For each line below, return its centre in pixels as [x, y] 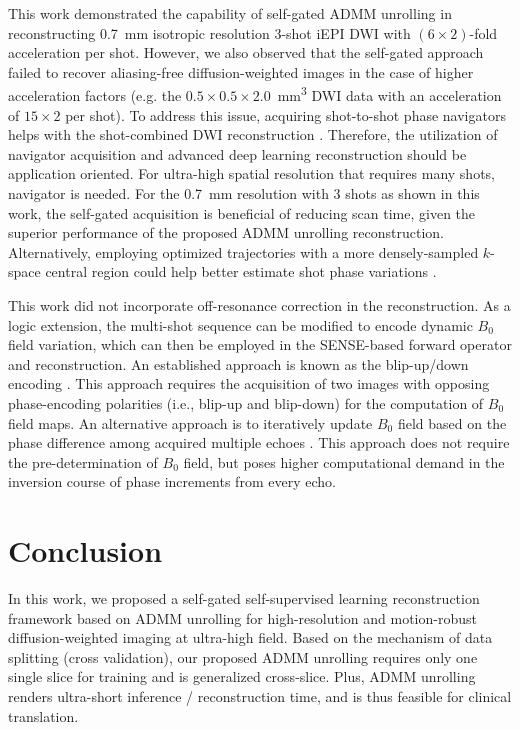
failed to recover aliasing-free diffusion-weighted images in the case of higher [241, 71]
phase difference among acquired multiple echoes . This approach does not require [259, 442]
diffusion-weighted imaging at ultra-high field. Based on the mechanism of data [250, 637]
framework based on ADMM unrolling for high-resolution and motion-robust [242, 617]
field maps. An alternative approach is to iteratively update [190, 422]
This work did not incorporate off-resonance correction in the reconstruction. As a [259, 304]
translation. [43, 715]
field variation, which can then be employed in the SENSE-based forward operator [260, 344]
